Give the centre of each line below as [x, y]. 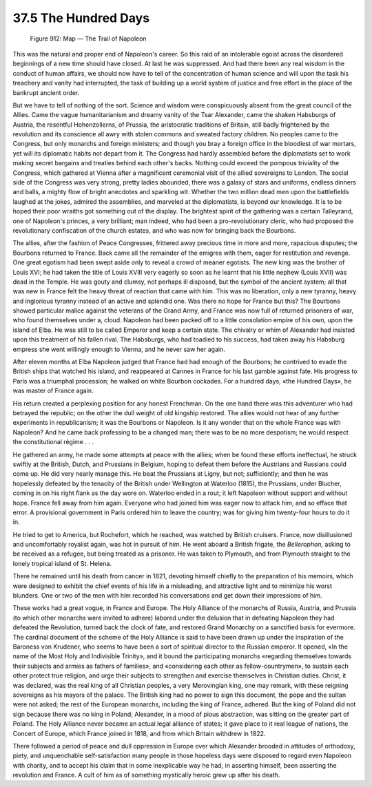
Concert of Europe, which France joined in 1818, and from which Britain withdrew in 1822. [139, 733]
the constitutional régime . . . [53, 442]
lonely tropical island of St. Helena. [62, 563]
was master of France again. [53, 391]
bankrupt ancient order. [46, 92]
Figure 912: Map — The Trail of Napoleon [89, 39]
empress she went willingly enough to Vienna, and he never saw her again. [119, 349]
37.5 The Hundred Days [81, 18]
